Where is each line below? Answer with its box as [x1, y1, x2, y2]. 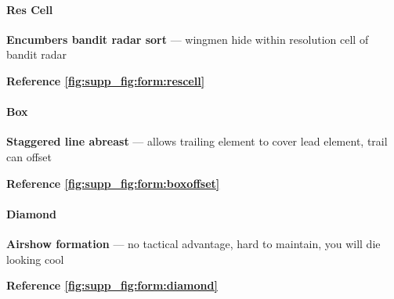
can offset [6, 148, 52, 164]
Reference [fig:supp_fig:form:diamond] [6, 277, 218, 294]
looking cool [6, 250, 64, 267]
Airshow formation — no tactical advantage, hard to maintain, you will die [6, 235, 381, 251]
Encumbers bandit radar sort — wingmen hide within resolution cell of [6, 31, 369, 47]
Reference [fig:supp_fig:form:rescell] [6, 72, 205, 88]
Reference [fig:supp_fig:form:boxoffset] [6, 175, 220, 191]
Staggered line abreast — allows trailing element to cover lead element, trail [6, 133, 388, 149]
